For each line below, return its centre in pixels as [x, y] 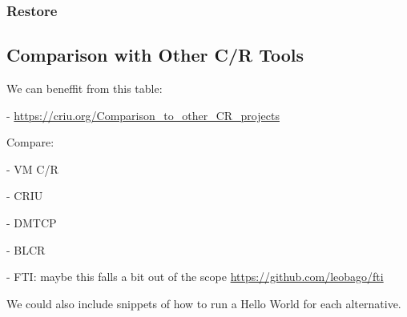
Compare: [30, 142]
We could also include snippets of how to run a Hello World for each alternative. [204, 303]
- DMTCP [32, 223]
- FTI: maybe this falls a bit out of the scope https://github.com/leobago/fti [195, 277]
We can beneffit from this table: [85, 88]
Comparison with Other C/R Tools [155, 55]
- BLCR [26, 249]
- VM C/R [32, 169]
